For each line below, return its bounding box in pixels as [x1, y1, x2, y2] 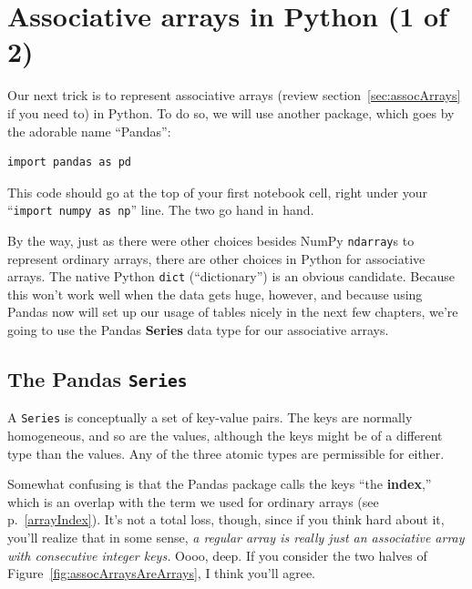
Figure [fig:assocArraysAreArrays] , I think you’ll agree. [7, 564, 315, 583]
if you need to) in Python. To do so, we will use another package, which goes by [7, 103, 455, 122]
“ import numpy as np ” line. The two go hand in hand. [7, 200, 314, 219]
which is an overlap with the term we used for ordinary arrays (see [7, 492, 379, 511]
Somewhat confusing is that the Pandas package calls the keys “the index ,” [7, 474, 432, 493]
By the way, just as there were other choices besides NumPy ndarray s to [7, 230, 415, 249]
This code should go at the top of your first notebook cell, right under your [7, 182, 427, 201]
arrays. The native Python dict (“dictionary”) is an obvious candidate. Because [7, 267, 456, 286]
